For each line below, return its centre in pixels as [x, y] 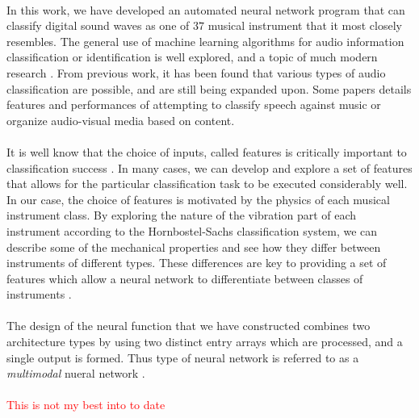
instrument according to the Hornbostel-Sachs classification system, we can [192, 230]
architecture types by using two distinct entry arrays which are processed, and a [205, 342]
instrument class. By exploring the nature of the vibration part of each [182, 215]
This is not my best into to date [86, 405]
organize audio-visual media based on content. [121, 120]
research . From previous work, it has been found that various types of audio [196, 72]
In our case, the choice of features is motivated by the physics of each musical [198, 199]
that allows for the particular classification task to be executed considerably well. [207, 184]
